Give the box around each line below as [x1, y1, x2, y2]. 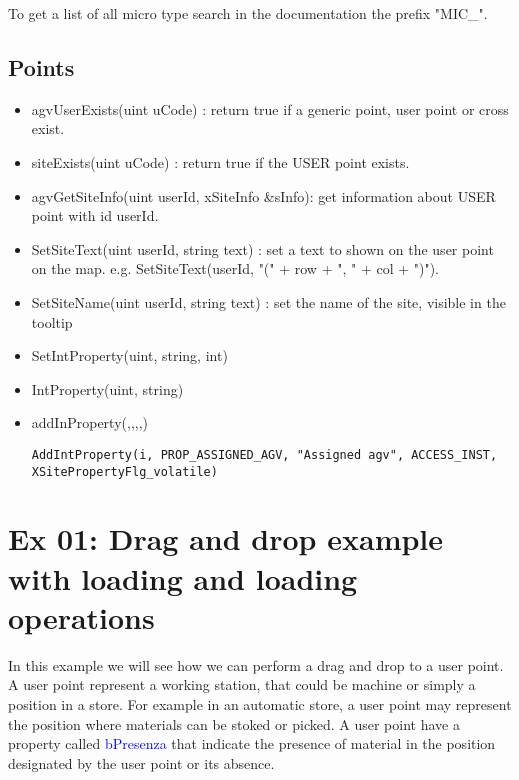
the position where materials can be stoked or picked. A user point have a [8, 713, 460, 734]
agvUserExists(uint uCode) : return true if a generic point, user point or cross [31, 98, 509, 119]
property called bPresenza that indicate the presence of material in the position [8, 733, 496, 754]
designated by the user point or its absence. [8, 752, 275, 773]
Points [8, 51, 75, 82]
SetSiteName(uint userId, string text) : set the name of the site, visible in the [31, 291, 506, 312]
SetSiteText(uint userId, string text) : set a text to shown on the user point [31, 238, 494, 259]
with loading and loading [8, 557, 358, 598]
